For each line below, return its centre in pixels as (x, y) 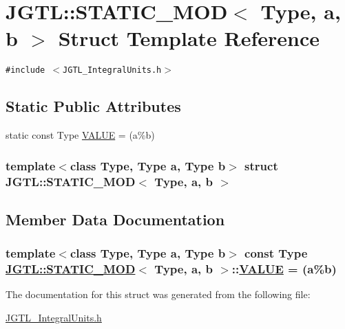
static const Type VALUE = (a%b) (80, 135)
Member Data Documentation (115, 219)
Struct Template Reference (189, 38)
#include (25, 70)
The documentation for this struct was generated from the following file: (158, 294)
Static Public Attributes (93, 106)
